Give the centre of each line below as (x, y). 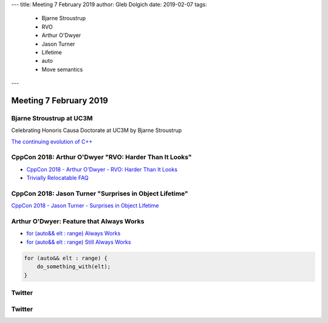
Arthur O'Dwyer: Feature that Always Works (78, 221)
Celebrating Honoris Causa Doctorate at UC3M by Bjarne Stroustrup (97, 130)
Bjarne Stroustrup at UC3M (52, 118)
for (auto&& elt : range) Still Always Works (79, 242)
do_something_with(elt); (74, 267)
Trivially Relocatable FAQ (58, 178)
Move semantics (62, 69)
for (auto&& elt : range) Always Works (73, 234)
